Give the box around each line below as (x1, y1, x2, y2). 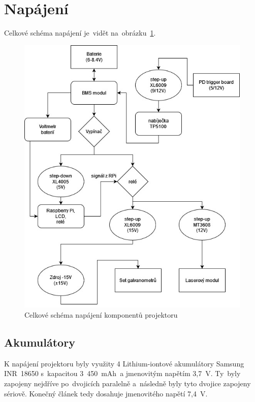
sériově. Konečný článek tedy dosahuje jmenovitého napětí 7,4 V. (4, 388, 208, 398)
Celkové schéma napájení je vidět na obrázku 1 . (4, 27, 156, 38)
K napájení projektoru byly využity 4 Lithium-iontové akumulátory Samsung (4, 358, 244, 368)
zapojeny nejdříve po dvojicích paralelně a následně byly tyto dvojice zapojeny (4, 378, 251, 388)
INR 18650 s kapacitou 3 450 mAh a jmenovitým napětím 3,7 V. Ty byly (4, 368, 241, 379)
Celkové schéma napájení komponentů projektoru (24, 310, 178, 320)
